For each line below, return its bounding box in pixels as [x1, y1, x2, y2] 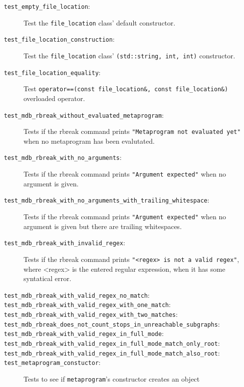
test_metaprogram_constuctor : [4, 357, 101, 367]
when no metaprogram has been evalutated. [24, 135, 155, 146]
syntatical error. [24, 273, 72, 284]
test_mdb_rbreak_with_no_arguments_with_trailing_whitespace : [4, 195, 210, 205]
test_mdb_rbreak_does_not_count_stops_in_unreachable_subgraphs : [4, 318, 220, 329]
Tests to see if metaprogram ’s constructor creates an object [24, 374, 200, 384]
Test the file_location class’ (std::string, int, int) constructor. [24, 50, 235, 60]
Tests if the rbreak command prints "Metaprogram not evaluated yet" [24, 126, 241, 136]
